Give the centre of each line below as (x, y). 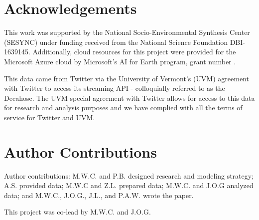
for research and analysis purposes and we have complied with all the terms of (123, 108)
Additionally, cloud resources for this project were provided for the (134, 52)
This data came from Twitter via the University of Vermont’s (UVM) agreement (127, 78)
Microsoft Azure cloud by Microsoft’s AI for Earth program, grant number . (120, 61)
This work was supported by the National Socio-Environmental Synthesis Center (127, 32)
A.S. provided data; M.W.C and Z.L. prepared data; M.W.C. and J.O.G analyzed (129, 185)
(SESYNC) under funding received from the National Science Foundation (116, 42)
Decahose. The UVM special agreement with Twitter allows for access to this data (129, 98)
